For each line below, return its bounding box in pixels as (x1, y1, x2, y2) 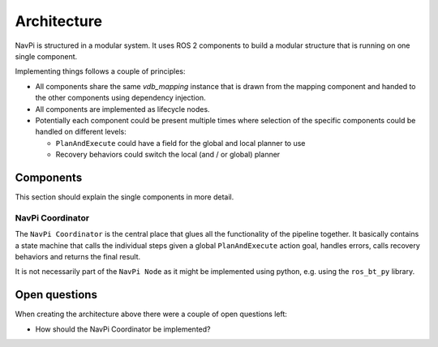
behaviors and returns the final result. (15, 251, 141, 261)
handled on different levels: (35, 126, 127, 137)
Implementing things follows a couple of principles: (15, 66, 186, 76)
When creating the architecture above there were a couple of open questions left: (15, 309, 288, 319)
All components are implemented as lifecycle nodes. (35, 104, 210, 114)
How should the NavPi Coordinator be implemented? (35, 324, 211, 334)
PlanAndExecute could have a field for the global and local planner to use (55, 138, 306, 148)
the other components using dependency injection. (35, 93, 206, 103)
